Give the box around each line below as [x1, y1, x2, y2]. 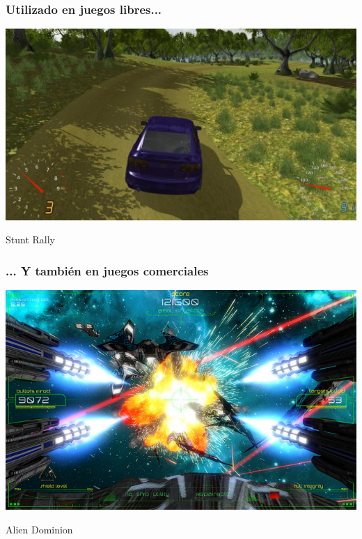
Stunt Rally [6, 232, 55, 247]
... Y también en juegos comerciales [6, 261, 209, 279]
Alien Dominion [6, 522, 73, 536]
